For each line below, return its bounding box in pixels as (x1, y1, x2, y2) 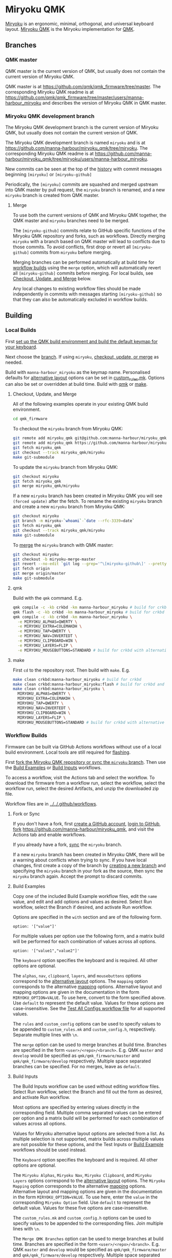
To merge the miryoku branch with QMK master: (12, 542, 114, 548)
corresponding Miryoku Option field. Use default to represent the (12, 1199, 151, 1205)
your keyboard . (5, 344, 37, 350)
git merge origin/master (12, 571, 66, 576)
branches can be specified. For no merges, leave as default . (12, 1063, 141, 1069)
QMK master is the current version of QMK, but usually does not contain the (5, 68, 165, 74)
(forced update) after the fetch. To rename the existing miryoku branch (12, 498, 163, 504)
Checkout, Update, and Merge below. (12, 276, 92, 282)
